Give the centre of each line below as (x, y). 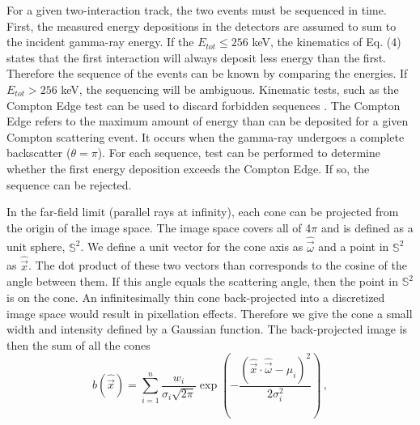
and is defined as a (367, 227)
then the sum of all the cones (78, 344)
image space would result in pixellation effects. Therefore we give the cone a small (210, 313)
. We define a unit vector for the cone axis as (192, 246)
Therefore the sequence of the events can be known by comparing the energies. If (207, 73)
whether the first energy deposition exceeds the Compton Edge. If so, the (188, 168)
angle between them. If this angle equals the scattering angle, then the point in (203, 281)
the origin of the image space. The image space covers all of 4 (159, 227)
